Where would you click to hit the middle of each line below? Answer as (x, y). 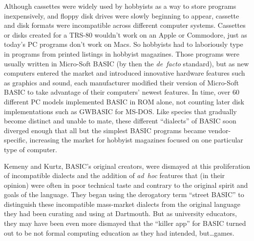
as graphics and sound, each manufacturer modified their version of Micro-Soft (121, 82)
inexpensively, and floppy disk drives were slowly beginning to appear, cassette (122, 15)
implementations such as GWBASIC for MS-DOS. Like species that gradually (120, 111)
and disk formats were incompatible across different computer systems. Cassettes (125, 25)
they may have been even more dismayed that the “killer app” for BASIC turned (125, 223)
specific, (16, 140)
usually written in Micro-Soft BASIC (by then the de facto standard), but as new (127, 63)
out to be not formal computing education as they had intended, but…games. (119, 232)
